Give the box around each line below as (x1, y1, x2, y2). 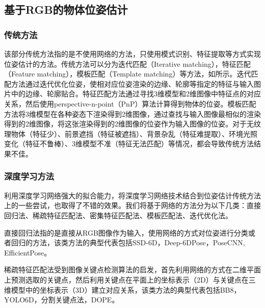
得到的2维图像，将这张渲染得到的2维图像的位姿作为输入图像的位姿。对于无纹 (4, 118, 261, 129)
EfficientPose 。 (4, 247, 51, 258)
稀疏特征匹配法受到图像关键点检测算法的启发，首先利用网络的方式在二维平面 (4, 264, 261, 275)
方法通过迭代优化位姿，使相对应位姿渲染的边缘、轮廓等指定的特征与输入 (11, 78, 254, 89)
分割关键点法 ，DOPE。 (41, 294, 119, 305)
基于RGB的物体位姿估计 (4, 2, 128, 17)
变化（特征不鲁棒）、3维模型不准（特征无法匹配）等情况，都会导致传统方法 (4, 138, 254, 149)
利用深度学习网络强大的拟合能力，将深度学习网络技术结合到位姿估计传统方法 (4, 190, 261, 200)
